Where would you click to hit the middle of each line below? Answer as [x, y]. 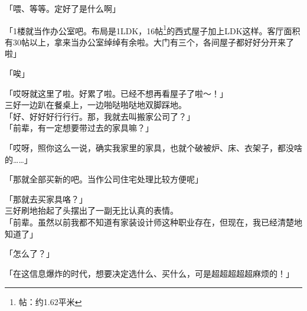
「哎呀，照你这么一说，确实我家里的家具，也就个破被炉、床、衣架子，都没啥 [153, 148]
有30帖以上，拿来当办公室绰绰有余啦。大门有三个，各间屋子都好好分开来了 [149, 42]
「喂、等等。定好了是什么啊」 [63, 8]
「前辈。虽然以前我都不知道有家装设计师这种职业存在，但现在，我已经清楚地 [153, 222]
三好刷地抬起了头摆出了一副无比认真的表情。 [92, 210]
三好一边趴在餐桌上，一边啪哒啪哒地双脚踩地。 [96, 105]
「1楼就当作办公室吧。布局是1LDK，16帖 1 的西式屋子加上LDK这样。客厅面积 [153, 30]
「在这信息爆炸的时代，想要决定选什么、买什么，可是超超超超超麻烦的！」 [149, 273]
